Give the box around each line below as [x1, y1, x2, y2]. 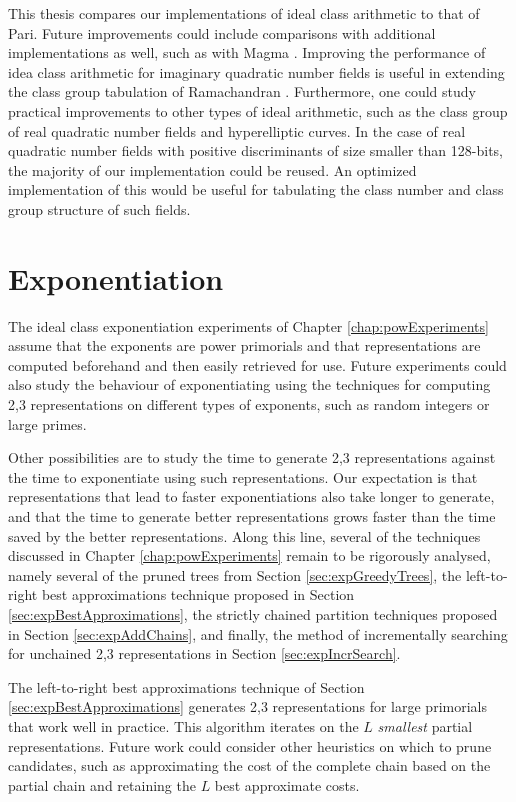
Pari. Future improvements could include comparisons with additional [8, 22, 436, 43]
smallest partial [377, 715, 473, 736]
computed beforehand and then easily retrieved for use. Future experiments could [8, 354, 507, 375]
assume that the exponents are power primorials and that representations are [8, 335, 481, 356]
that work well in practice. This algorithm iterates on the [8, 715, 359, 736]
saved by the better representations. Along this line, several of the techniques [8, 525, 481, 546]
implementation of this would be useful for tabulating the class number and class [8, 179, 504, 200]
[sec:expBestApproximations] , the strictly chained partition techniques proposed [8, 603, 498, 624]
